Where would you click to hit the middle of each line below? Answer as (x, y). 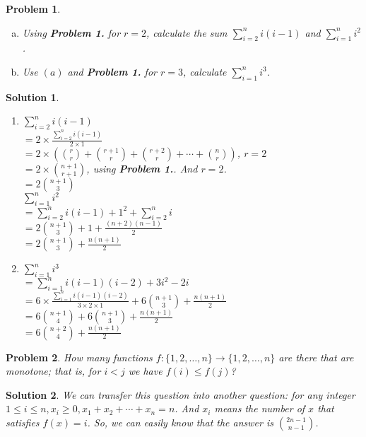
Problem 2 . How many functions (79, 357)
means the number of (260, 408)
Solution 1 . (33, 97)
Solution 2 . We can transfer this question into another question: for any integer (181, 394)
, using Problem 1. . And (142, 168)
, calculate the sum (187, 32)
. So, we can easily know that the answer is (180, 422)
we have (145, 371)
